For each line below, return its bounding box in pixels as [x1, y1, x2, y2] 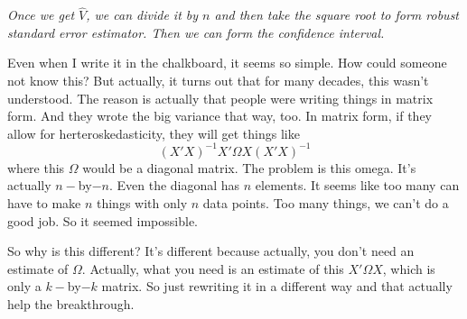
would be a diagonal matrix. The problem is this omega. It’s [82, 158, 416, 177]
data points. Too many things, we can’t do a [202, 194, 449, 213]
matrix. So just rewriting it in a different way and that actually [101, 277, 453, 296]
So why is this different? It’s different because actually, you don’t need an [7, 242, 415, 260]
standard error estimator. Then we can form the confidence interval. [7, 23, 385, 41]
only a [7, 277, 42, 296]
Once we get [7, 5, 75, 24]
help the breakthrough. [7, 295, 135, 314]
